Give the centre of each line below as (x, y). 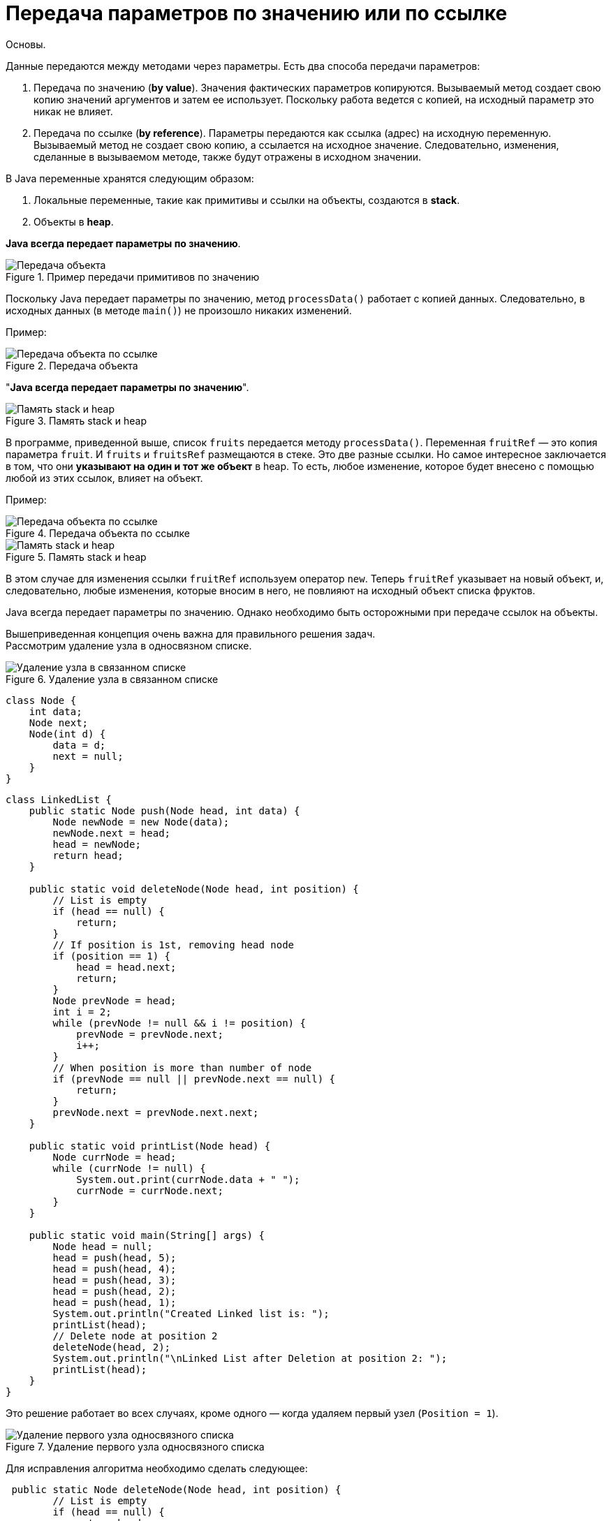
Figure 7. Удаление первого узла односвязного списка (135, 1446)
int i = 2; (82, 1012)
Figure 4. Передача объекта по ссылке (98, 533)
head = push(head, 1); (115, 1302)
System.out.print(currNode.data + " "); (188, 1179)
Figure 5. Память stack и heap (76, 557)
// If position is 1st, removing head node (174, 945)
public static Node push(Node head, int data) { (164, 810)
